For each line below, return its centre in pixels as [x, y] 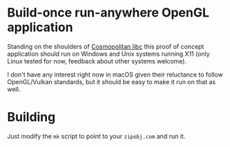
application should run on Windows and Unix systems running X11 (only [109, 54]
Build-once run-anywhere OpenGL [108, 13]
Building [31, 117]
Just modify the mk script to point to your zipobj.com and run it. [96, 136]
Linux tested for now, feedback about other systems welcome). [97, 61]
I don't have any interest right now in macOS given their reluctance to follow [115, 75]
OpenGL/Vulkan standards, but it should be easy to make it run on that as [112, 81]
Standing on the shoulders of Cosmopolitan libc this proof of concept [106, 46]
